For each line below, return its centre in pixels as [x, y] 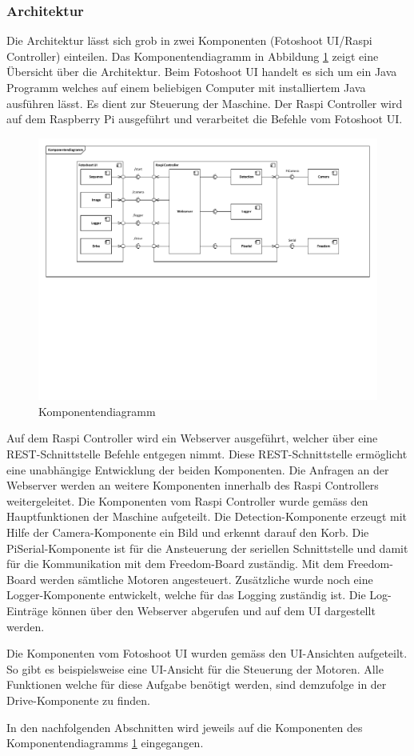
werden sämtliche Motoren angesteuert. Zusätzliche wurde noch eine [206, 579]
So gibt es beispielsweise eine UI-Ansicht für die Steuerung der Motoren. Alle [195, 668]
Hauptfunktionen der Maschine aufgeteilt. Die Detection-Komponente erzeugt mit [207, 516]
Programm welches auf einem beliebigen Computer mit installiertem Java [186, 87]
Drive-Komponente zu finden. [78, 700]
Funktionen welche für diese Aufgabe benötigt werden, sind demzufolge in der [197, 684]
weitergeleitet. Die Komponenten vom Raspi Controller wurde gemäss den [187, 500]
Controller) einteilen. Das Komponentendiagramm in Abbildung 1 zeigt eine [193, 56]
